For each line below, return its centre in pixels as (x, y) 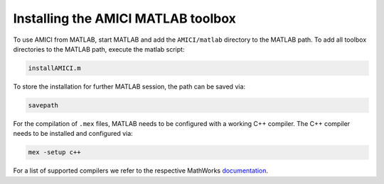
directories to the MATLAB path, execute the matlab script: (99, 49)
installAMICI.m (54, 68)
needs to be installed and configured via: (73, 134)
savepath (43, 105)
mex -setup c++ (54, 153)
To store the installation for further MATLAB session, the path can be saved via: (129, 86)
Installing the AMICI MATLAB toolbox (124, 18)
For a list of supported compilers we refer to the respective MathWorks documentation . (141, 171)
